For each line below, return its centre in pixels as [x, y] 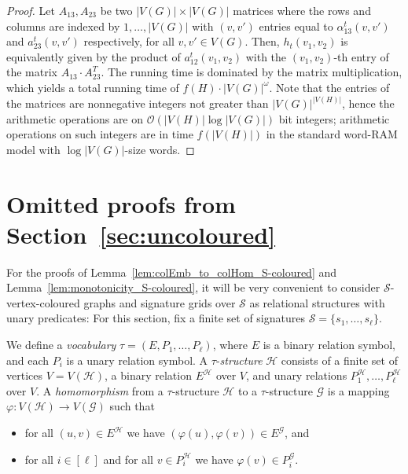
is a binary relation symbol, [329, 345]
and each [28, 360]
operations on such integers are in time [100, 134]
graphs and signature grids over [160, 302]
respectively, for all [129, 41]
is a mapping [358, 390]
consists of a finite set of [339, 360]
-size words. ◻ [160, 149]
